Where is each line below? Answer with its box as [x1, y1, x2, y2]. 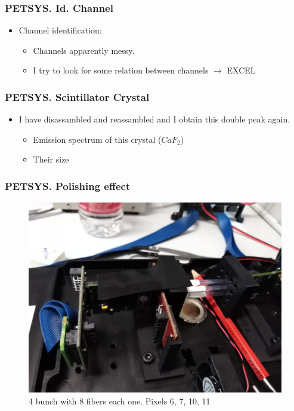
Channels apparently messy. [33, 44, 135, 56]
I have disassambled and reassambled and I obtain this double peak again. [18, 113, 290, 125]
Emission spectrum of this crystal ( [33, 133, 162, 145]
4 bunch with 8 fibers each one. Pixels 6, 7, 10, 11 [29, 394, 211, 407]
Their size [33, 153, 69, 165]
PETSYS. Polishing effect [5, 178, 131, 193]
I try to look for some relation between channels [33, 64, 209, 76]
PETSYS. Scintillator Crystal [5, 89, 150, 104]
